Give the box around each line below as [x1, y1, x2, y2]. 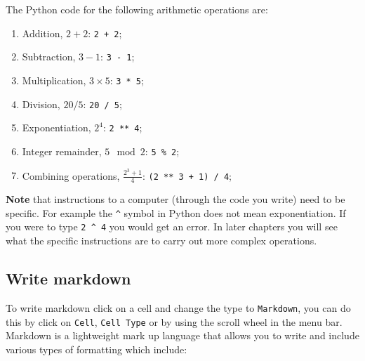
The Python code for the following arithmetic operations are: [6, 2, 268, 16]
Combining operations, [22, 168, 120, 183]
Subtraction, [22, 49, 76, 64]
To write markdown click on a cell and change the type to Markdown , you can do [6, 300, 351, 315]
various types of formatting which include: [6, 341, 187, 356]
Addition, [22, 25, 63, 40]
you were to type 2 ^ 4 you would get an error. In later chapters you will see [6, 219, 338, 234]
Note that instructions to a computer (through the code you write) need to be [6, 192, 345, 206]
